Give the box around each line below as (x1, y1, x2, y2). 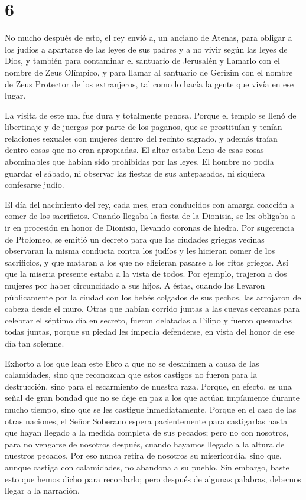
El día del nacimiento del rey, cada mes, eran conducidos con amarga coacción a (5, 198, 295, 210)
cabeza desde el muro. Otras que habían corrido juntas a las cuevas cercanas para (5, 302, 300, 315)
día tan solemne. (5, 336, 64, 349)
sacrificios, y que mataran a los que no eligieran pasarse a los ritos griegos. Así (5, 256, 288, 268)
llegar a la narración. (5, 484, 80, 496)
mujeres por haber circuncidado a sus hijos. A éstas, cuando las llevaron (5, 279, 265, 291)
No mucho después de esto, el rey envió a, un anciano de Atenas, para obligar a (5, 31, 292, 44)
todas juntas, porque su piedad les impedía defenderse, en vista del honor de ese (5, 325, 295, 338)
